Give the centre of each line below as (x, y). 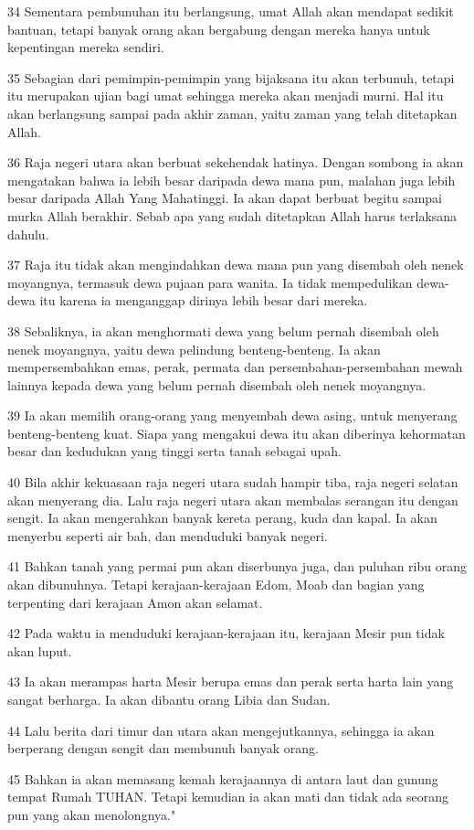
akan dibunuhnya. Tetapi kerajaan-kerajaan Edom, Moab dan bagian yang (216, 585)
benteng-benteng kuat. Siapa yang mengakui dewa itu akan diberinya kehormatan (237, 433)
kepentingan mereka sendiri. (86, 47)
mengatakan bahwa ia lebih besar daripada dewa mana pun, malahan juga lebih (232, 180)
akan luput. (40, 650)
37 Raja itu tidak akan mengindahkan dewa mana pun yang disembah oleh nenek (236, 265)
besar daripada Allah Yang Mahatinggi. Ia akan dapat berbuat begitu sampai (225, 198)
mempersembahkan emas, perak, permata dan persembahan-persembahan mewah (235, 367)
